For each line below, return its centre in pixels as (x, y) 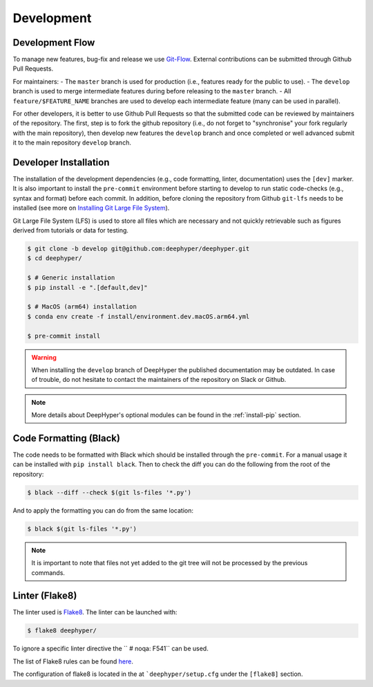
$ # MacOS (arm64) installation (82, 307)
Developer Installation (61, 162)
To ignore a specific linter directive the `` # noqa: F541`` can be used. (111, 649)
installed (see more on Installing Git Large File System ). (91, 208)
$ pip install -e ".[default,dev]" (87, 287)
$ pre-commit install (64, 336)
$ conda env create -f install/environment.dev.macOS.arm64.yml (138, 316)
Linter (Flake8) (45, 596)
